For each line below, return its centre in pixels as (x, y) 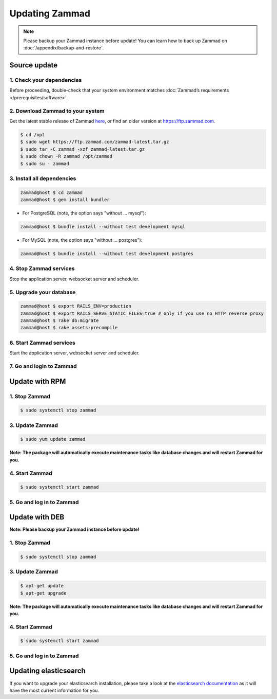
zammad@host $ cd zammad (52, 192)
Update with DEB (37, 517)
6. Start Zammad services (42, 343)
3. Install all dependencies (43, 178)
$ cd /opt (33, 135)
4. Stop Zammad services (42, 268)
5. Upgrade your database (43, 292)
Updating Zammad (50, 13)
